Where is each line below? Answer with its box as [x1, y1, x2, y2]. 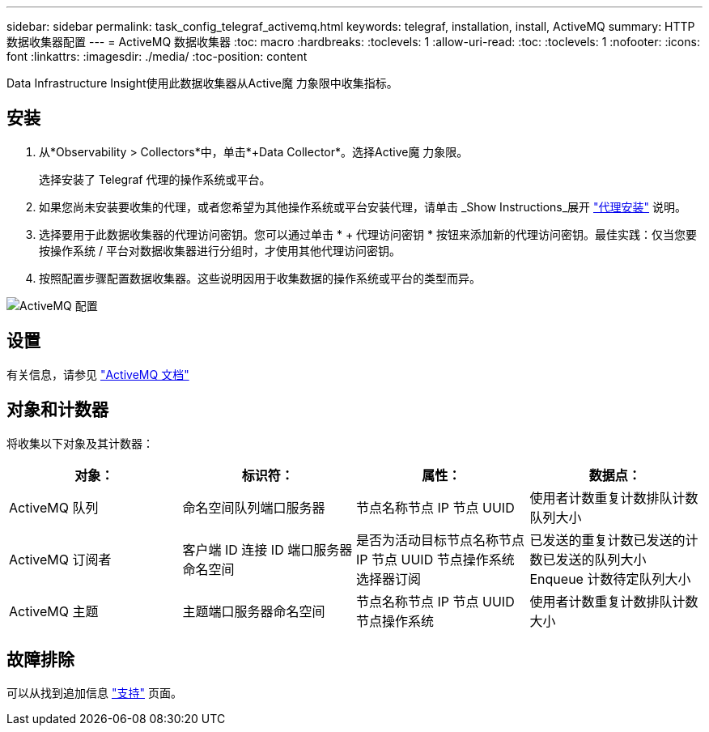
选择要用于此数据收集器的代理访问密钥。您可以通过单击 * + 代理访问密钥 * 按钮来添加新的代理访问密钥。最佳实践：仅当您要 [39, 227, 697, 241]
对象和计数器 [6, 399, 108, 420]
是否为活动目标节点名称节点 [356, 531, 525, 548]
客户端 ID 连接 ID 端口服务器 [182, 541, 353, 558]
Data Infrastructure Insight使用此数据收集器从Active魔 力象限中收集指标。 [6, 76, 398, 90]
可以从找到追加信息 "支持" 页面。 [6, 686, 182, 700]
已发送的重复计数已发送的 [529, 531, 686, 548]
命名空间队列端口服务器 [182, 499, 325, 516]
